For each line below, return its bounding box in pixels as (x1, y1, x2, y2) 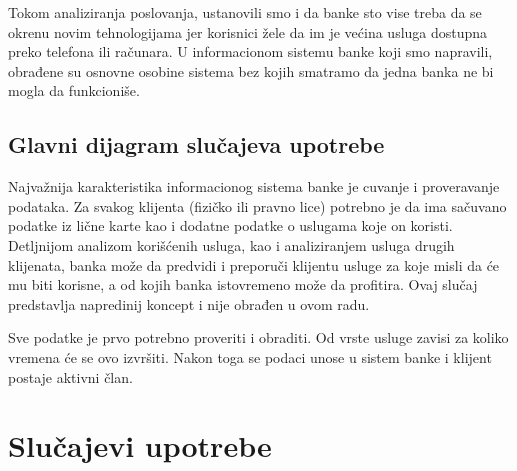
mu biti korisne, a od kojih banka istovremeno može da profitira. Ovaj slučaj (8, 274, 478, 295)
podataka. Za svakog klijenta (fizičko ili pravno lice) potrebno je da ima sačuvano (8, 195, 507, 216)
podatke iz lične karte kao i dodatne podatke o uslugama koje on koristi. (8, 215, 453, 236)
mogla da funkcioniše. (8, 80, 140, 101)
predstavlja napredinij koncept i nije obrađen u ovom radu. (8, 293, 370, 314)
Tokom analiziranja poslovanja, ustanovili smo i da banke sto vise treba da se (8, 2, 482, 22)
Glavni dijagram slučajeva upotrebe (8, 129, 385, 160)
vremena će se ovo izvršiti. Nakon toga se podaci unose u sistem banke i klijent (8, 346, 492, 367)
